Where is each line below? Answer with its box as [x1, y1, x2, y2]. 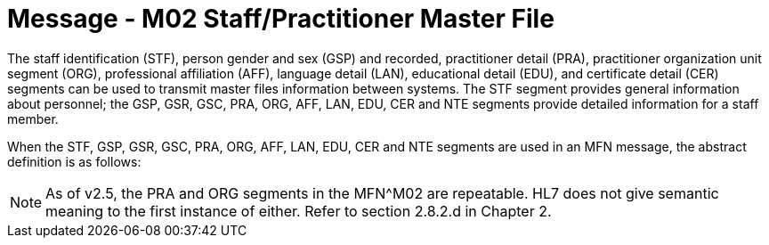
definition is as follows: [7, 153, 142, 169]
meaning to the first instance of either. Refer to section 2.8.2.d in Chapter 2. [45, 201, 552, 220]
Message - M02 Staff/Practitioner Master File [7, 4, 554, 34]
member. [7, 110, 59, 127]
